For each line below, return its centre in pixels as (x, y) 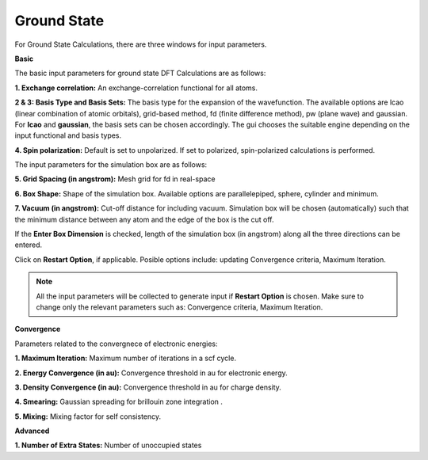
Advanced (32, 431)
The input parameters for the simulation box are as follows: (111, 165)
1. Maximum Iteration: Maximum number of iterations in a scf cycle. (126, 358)
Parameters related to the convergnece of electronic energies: (116, 344)
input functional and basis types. (68, 135)
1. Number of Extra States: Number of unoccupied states (108, 445)
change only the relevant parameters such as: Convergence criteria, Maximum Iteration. (180, 307)
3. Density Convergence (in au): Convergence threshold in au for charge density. (148, 387)
